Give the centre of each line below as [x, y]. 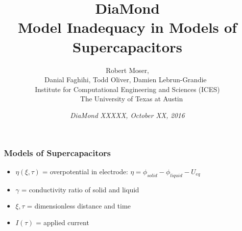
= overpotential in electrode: [85, 171]
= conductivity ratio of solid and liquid [80, 189]
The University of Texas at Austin [132, 99]
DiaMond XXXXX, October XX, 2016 [127, 115]
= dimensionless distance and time [79, 206]
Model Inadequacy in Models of [127, 27]
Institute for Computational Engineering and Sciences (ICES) [127, 89]
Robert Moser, [127, 70]
